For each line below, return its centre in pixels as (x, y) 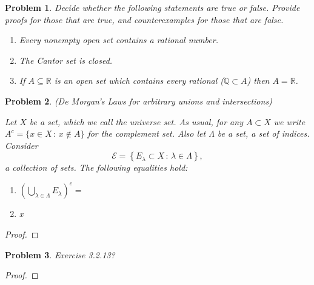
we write (289, 121)
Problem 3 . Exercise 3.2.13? (60, 254)
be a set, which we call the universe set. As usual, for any (136, 121)
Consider (22, 145)
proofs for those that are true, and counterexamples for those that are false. (144, 19)
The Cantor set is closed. (66, 60)
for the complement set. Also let (147, 133)
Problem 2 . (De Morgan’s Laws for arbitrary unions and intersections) (139, 101)
